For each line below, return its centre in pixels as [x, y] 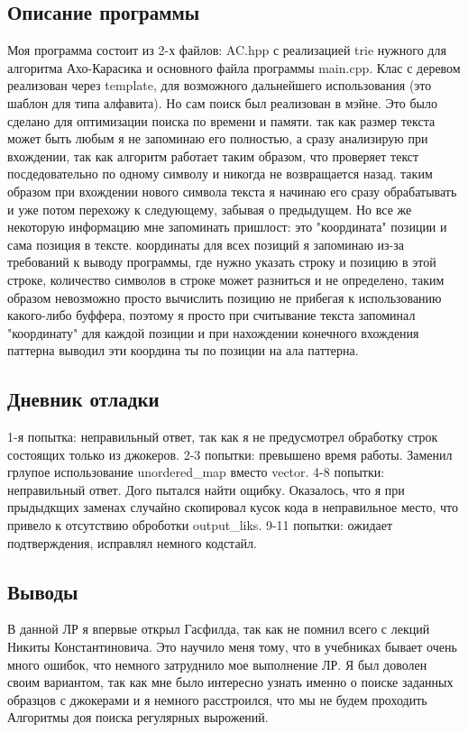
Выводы [43, 591]
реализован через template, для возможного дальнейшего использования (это [220, 85]
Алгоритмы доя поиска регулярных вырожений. [138, 717]
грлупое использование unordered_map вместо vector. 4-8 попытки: [196, 472]
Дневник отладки [83, 399]
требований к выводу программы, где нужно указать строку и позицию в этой [222, 262]
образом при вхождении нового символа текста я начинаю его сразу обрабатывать [232, 191]
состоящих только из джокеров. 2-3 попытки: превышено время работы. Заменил [230, 454]
